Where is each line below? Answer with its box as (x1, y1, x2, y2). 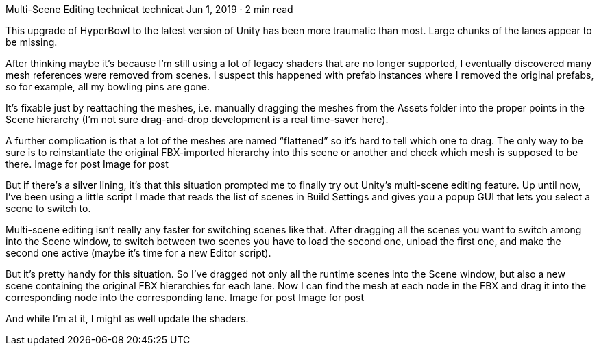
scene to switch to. (5, 203, 91, 214)
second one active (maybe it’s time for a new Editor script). (5, 247, 271, 259)
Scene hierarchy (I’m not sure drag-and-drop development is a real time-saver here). (5, 114, 389, 125)
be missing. (5, 36, 58, 48)
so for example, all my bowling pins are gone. (5, 81, 210, 92)
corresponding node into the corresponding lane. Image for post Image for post (5, 291, 365, 303)
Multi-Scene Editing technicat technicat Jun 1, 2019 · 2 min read (5, 3, 293, 15)
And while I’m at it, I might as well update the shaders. (5, 313, 249, 324)
